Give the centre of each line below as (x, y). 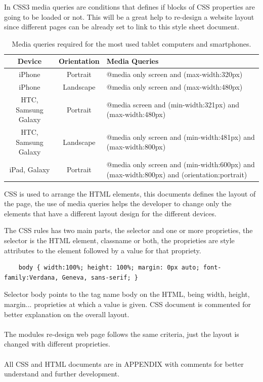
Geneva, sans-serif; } (100, 277)
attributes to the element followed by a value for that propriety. (103, 250)
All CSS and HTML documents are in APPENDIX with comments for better (124, 364)
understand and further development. (62, 374)
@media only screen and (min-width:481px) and (181, 137)
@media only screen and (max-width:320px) (174, 74)
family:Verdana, (31, 277)
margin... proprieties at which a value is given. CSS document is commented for (128, 304)
